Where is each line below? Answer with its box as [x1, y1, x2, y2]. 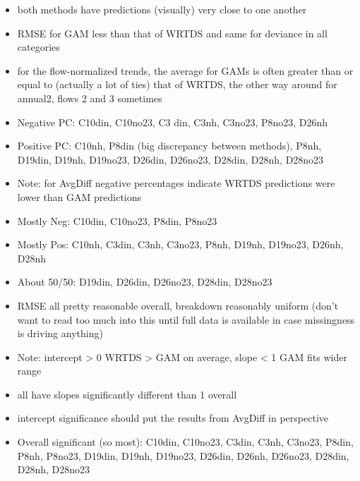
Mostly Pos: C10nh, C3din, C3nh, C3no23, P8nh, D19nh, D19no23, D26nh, [17, 237, 344, 252]
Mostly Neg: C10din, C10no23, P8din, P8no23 [17, 213, 217, 228]
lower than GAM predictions [17, 189, 142, 204]
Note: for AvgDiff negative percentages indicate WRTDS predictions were [17, 176, 335, 190]
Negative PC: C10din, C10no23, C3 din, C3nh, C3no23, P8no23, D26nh [17, 114, 328, 129]
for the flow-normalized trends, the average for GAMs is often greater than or [17, 63, 354, 78]
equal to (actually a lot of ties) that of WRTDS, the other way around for [17, 77, 337, 92]
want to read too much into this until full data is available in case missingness [17, 312, 355, 327]
